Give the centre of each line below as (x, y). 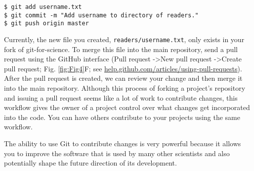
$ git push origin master (46, 24)
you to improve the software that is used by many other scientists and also (117, 153)
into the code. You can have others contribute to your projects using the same (122, 117)
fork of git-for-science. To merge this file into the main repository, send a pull (121, 49)
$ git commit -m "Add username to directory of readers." (101, 15)
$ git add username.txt (43, 7)
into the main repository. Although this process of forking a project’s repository (125, 88)
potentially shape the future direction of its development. (90, 163)
